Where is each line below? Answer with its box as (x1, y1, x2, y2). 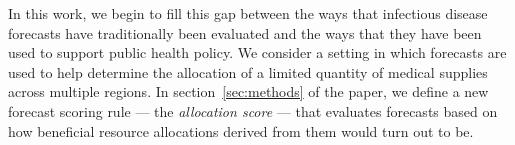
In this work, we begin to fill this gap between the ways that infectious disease (8, 3, 488, 23)
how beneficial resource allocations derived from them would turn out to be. (8, 120, 474, 141)
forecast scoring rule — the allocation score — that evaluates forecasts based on (8, 100, 498, 121)
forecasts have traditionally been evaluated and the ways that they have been (8, 22, 482, 43)
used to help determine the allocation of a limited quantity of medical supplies (8, 61, 488, 82)
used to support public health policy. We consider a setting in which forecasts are (8, 42, 507, 63)
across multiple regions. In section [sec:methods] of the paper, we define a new (8, 81, 489, 102)
